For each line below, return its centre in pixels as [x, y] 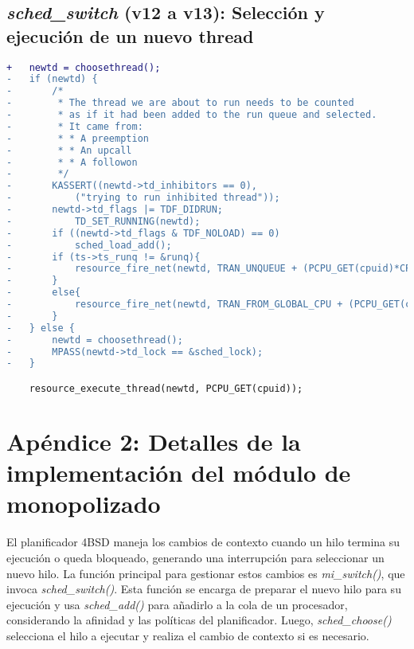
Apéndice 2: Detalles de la [154, 442]
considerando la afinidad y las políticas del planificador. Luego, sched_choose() [199, 620]
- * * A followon [72, 162]
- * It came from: [75, 126]
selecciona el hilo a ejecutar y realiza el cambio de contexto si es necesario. [188, 635]
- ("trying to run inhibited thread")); [143, 198]
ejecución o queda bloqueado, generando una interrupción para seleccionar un [195, 557]
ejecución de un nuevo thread [130, 35]
